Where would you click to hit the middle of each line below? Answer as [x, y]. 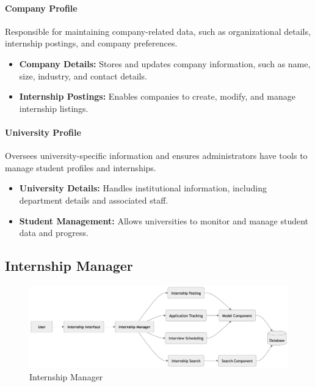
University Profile [43, 132]
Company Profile [41, 8]
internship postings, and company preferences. [91, 43]
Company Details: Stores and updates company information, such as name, [165, 63]
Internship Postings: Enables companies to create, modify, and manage [157, 96]
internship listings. [54, 108]
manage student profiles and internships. [81, 167]
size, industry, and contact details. [83, 76]
